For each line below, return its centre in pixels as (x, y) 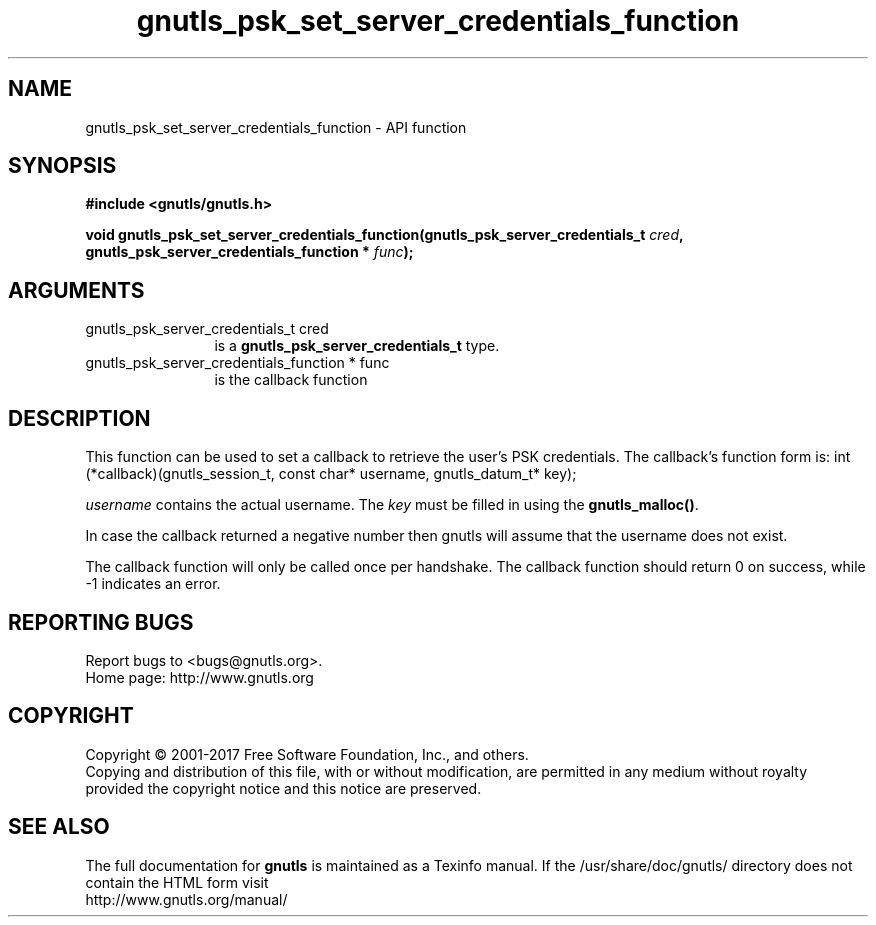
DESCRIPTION (79, 418)
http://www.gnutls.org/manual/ (186, 899)
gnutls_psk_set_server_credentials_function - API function (276, 127)
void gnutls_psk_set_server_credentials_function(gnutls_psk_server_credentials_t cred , (384, 235)
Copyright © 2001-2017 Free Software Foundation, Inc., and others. (307, 754)
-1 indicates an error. (153, 584)
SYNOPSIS (62, 166)
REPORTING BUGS (101, 622)
